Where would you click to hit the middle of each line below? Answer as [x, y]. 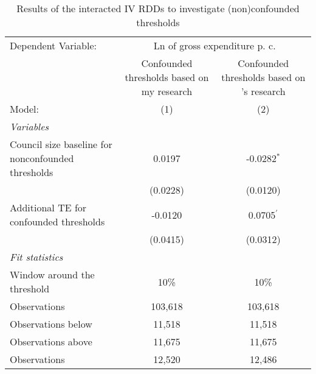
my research [167, 91]
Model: [25, 109]
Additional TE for [48, 207]
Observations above [51, 341]
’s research [263, 91]
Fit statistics [36, 257]
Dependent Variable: [53, 45]
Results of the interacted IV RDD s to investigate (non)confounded [158, 8]
